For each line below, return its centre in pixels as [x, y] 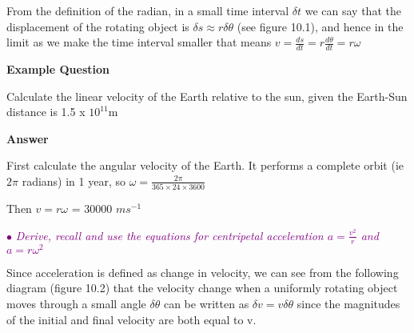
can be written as [206, 303]
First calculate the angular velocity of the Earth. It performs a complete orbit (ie [205, 165]
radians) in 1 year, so [74, 181]
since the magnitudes [348, 303]
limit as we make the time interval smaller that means [139, 42]
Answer [28, 138]
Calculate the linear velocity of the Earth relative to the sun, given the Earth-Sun [207, 96]
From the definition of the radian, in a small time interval [148, 10]
